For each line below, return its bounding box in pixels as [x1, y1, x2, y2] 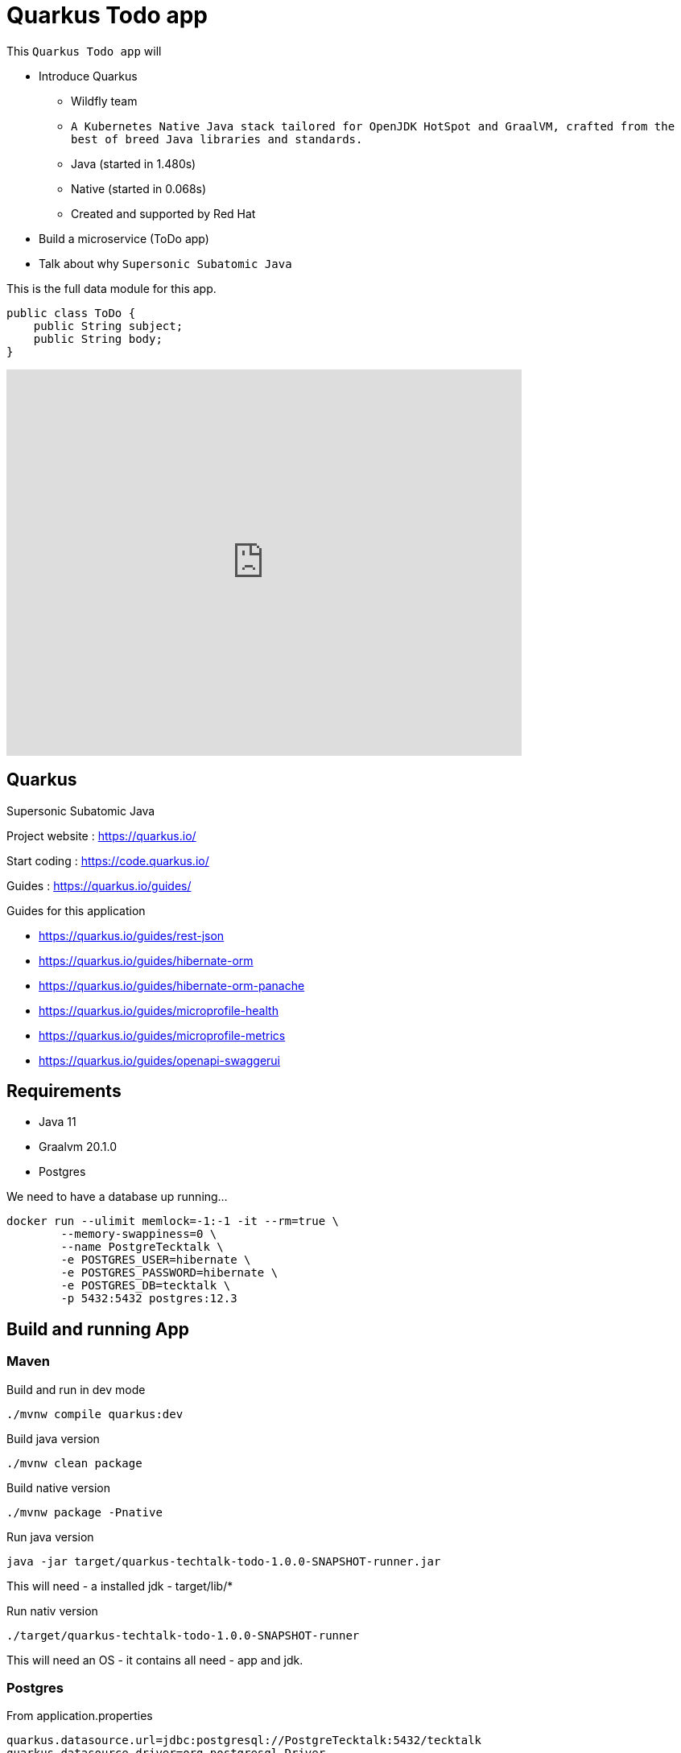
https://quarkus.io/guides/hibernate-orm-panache [39, 978, 305, 992]
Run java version [6, 1529, 94, 1544]
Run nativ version [6, 1603, 98, 1618]
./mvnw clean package [6, 1456, 142, 1470]
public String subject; [33, 319, 184, 332]
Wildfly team [71, 93, 138, 108]
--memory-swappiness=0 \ [60, 1227, 217, 1241]
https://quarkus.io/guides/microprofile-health [39, 1003, 279, 1017]
